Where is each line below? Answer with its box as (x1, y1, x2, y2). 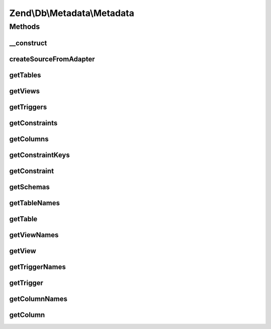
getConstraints (9, 118, 58, 127)
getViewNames (9, 231, 59, 239)
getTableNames (9, 199, 60, 207)
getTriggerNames (9, 262, 66, 271)
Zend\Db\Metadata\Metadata (9, 8, 134, 19)
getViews (9, 87, 40, 95)
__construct (9, 39, 47, 47)
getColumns (9, 134, 49, 143)
